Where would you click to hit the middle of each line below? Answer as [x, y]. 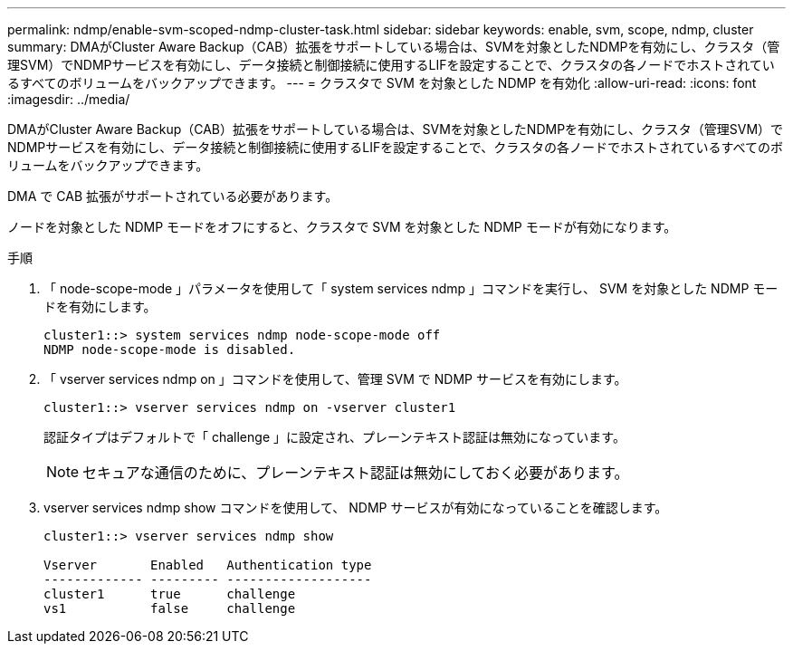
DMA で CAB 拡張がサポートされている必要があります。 [173, 196]
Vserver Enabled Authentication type [208, 565]
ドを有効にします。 [100, 306]
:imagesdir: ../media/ [69, 99]
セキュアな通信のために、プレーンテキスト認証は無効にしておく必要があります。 [356, 473]
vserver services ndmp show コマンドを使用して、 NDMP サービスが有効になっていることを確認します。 [356, 507]
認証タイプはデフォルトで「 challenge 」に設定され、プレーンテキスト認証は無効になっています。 [334, 437]
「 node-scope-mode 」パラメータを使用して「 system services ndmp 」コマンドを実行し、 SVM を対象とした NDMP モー [411, 288]
